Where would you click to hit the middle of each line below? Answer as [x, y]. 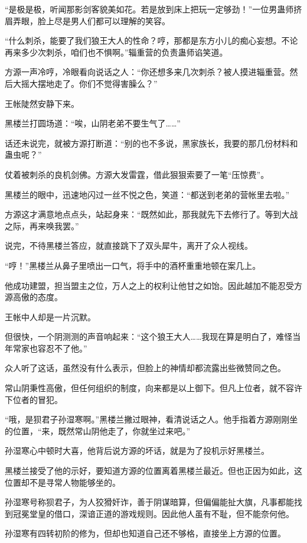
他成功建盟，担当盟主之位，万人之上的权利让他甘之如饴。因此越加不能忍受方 [153, 285]
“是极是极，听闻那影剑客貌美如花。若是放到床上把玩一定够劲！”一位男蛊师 [149, 9]
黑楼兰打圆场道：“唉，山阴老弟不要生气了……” [93, 123]
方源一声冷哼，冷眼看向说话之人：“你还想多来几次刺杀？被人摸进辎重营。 [147, 72]
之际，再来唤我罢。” [42, 225]
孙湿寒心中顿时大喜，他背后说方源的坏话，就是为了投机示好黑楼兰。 [137, 451]
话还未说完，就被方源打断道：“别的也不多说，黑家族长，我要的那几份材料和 [151, 143]
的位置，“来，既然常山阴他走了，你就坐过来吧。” [98, 430]
